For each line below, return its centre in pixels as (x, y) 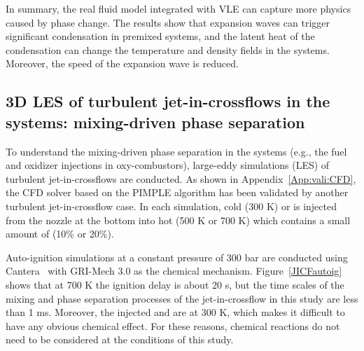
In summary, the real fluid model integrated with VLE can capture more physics (178, 8)
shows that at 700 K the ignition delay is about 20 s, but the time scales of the (175, 284)
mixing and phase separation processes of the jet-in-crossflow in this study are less (182, 298)
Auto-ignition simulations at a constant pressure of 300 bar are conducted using (177, 257)
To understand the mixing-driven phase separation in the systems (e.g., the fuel (176, 151)
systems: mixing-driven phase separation (155, 122)
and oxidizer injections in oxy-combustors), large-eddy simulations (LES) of (168, 165)
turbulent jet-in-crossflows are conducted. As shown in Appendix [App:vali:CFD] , (181, 178)
